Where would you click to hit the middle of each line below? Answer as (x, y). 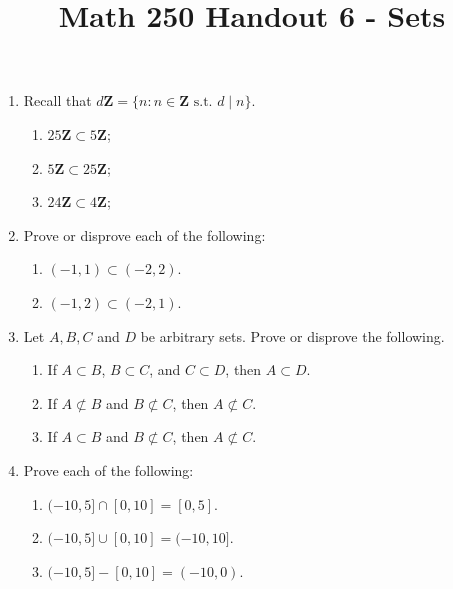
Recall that (57, 100)
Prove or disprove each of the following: (144, 234)
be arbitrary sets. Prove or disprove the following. (292, 335)
